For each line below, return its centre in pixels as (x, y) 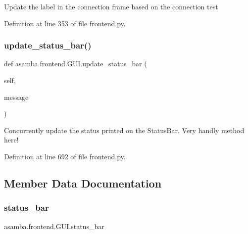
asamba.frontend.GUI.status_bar (54, 226)
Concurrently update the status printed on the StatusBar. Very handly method (124, 130)
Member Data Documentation (83, 183)
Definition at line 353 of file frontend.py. (65, 23)
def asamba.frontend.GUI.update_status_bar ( (75, 64)
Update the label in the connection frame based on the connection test (111, 6)
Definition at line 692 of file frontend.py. (65, 156)
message (16, 97)
